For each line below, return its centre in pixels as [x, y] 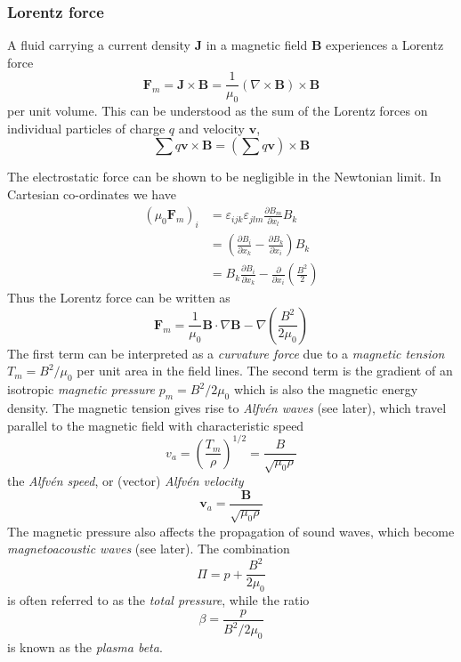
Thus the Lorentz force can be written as [119, 298]
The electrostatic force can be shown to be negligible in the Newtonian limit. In [224, 177]
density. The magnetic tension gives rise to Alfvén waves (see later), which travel [227, 408]
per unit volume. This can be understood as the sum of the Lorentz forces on [218, 111]
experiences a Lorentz [384, 45]
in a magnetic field [257, 45]
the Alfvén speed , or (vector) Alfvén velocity [125, 481]
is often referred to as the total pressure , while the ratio [158, 600]
